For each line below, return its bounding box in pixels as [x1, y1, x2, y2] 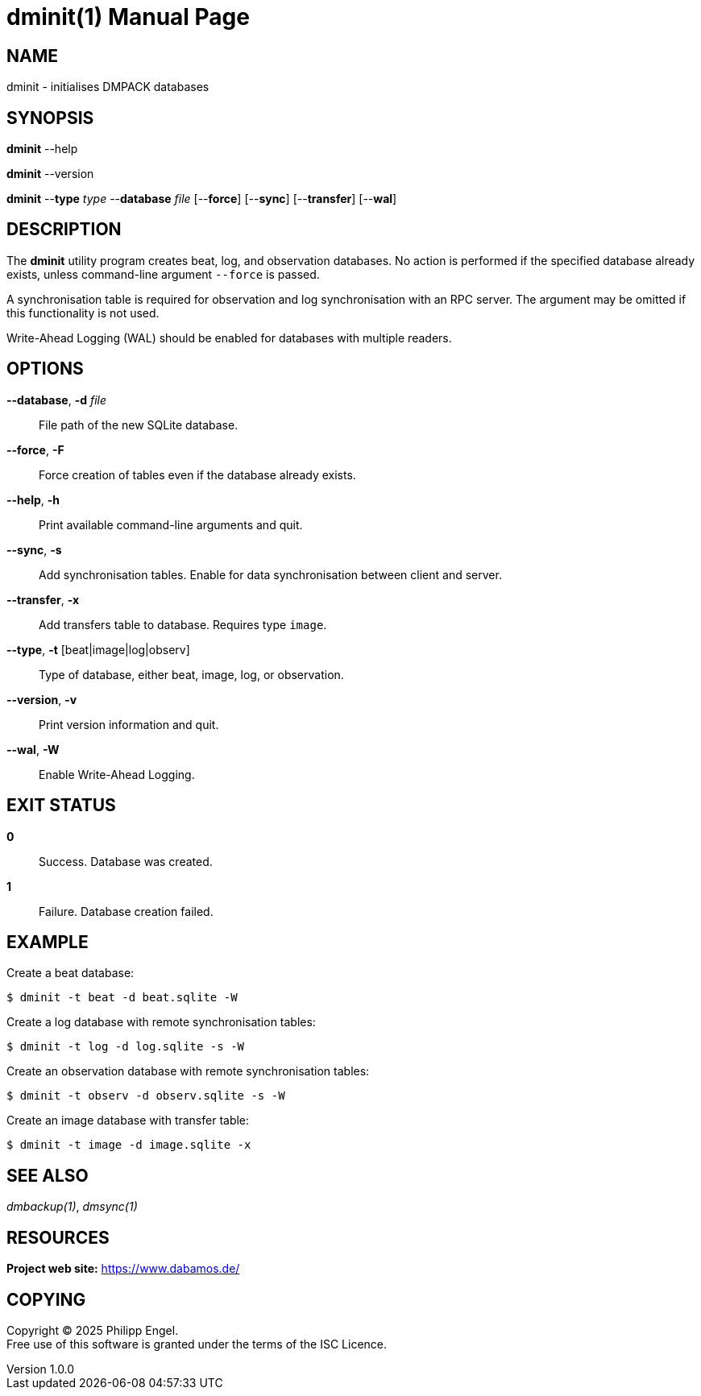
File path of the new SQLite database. [39, 417, 239, 432]
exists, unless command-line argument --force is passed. [6, 267, 320, 281]
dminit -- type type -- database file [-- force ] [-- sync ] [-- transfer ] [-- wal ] [6, 192, 397, 206]
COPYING [6, 1289, 86, 1310]
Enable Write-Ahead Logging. [39, 767, 195, 781]
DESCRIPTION [6, 219, 122, 240]
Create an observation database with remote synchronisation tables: [6, 1064, 370, 1079]
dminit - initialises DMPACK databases [6, 80, 209, 94]
